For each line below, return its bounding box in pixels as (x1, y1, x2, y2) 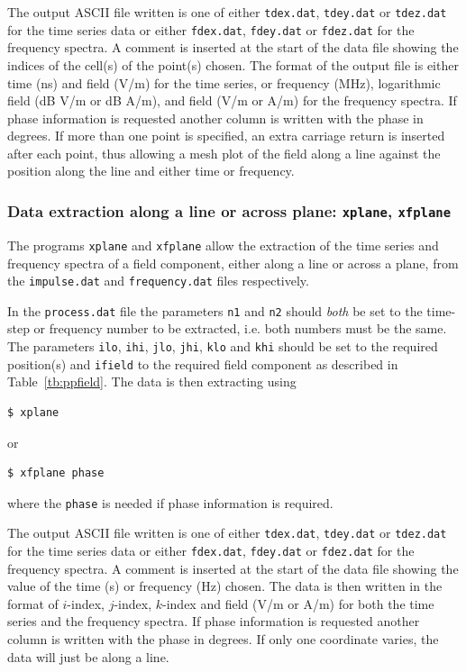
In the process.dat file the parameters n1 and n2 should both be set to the (7, 301, 423, 320)
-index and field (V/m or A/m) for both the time (162, 594, 434, 613)
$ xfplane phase (7, 467, 105, 480)
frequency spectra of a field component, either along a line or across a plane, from (7, 253, 459, 272)
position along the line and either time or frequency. (7, 161, 295, 180)
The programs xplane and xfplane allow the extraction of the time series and (7, 235, 439, 254)
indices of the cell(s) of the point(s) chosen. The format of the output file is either (7, 55, 459, 74)
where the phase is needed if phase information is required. (7, 493, 334, 512)
